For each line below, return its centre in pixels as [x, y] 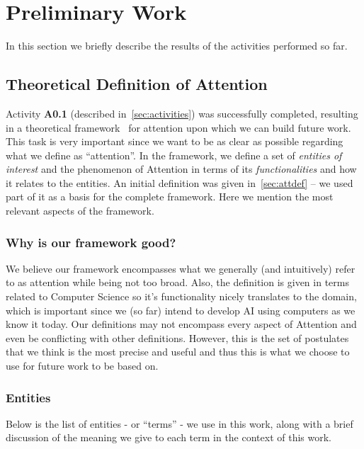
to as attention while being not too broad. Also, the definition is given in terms [177, 282]
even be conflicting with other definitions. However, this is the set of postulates [177, 337]
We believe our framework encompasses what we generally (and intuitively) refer [181, 268]
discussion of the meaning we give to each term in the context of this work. [169, 437]
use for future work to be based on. [82, 366]
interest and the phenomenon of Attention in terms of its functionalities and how [181, 169]
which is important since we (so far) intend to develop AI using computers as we [181, 310]
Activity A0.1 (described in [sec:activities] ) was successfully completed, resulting [182, 113]
